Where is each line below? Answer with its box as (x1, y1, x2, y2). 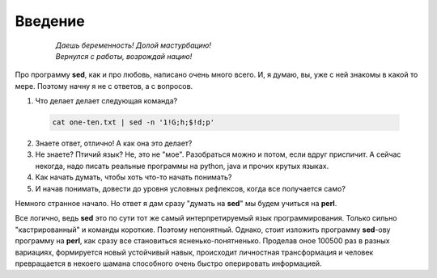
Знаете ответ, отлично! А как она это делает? (35, 138, 193, 149)
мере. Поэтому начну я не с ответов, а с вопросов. (15, 81, 193, 91)
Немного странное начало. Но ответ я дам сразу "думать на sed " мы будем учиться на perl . (15, 199, 337, 208)
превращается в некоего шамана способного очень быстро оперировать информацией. (15, 259, 323, 268)
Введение (15, 12, 85, 30)
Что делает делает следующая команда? (35, 96, 178, 106)
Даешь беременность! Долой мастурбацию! (55, 40, 212, 50)
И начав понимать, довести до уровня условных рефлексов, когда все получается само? (35, 183, 346, 193)
